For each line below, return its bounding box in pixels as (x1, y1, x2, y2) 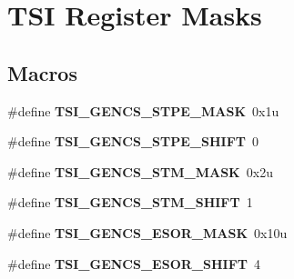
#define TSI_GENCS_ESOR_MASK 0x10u (7, 223, 288, 242)
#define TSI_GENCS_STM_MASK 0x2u (7, 162, 273, 181)
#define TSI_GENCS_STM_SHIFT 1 (7, 193, 253, 212)
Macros (7, 58, 77, 86)
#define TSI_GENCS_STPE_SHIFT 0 (7, 132, 259, 151)
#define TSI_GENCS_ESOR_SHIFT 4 (7, 254, 260, 273)
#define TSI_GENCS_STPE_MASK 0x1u (7, 101, 279, 120)
